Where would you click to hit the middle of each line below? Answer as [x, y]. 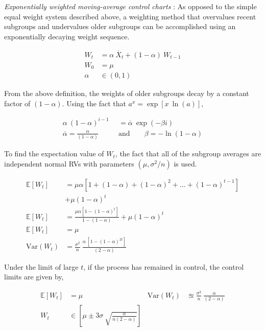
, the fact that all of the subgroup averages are [188, 153]
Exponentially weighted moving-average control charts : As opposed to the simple [130, 6]
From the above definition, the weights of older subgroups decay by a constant [127, 93]
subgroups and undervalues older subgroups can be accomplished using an [120, 26]
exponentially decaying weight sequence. [67, 36]
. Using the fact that [94, 103]
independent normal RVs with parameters [69, 163]
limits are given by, [34, 277]
